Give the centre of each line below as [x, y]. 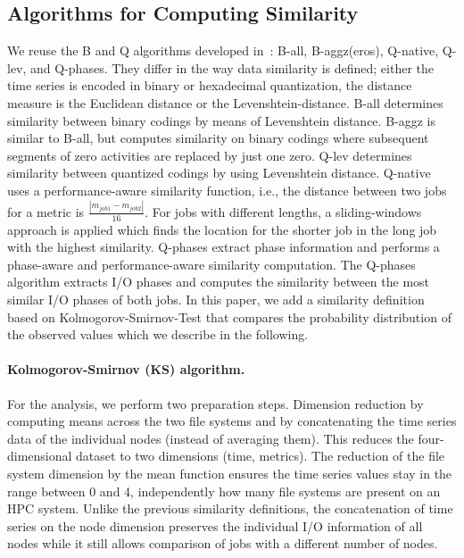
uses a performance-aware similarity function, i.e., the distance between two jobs [227, 190]
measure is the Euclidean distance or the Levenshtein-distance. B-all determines [225, 102]
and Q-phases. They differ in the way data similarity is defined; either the [232, 67]
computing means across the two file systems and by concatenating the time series [232, 421]
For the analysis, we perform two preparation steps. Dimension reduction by [215, 403]
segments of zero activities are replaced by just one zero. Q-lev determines [210, 155]
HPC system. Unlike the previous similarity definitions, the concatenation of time [230, 508]
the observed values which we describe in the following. [158, 334]
